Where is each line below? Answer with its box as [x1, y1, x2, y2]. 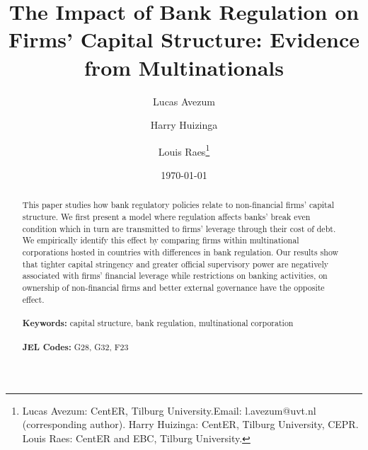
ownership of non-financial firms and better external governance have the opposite [22, 281, 325, 293]
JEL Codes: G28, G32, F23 [22, 341, 129, 354]
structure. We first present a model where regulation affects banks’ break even [22, 210, 311, 222]
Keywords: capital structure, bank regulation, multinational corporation [22, 316, 294, 329]
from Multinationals [84, 52, 284, 81]
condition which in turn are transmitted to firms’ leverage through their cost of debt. [22, 222, 336, 234]
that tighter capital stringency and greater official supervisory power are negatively [22, 258, 328, 270]
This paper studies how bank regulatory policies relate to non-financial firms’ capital [22, 199, 334, 211]
